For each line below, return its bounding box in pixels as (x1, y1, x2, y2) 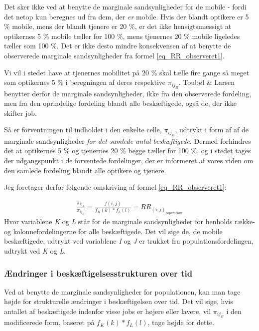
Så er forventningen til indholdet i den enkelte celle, (4, 124, 162, 135)
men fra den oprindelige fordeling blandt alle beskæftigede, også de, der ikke (4, 98, 237, 108)
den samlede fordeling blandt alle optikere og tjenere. (4, 165, 166, 175)
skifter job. (4, 107, 37, 118)
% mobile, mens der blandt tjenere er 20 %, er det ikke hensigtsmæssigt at (4, 21, 232, 31)
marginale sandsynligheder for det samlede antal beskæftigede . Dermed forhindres (4, 135, 251, 146)
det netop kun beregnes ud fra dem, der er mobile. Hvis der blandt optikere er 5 (4, 11, 249, 21)
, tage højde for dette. (147, 317, 214, 328)
